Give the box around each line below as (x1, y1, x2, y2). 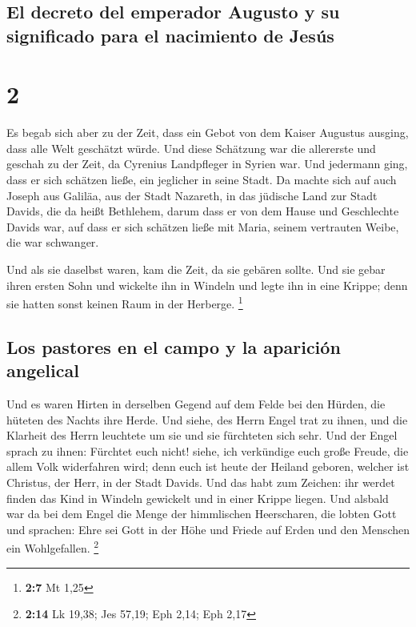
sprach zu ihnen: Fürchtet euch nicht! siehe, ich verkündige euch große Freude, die (6, 442, 409, 459)
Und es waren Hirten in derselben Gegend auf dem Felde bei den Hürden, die (6, 396, 386, 412)
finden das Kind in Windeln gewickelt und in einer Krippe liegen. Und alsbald (6, 489, 389, 506)
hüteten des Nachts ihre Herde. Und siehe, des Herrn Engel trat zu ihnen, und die (6, 411, 408, 428)
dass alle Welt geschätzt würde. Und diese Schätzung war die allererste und (6, 139, 376, 156)
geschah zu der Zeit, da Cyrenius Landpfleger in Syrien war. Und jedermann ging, (6, 155, 408, 172)
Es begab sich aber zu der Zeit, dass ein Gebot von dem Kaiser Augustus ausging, (6, 124, 409, 141)
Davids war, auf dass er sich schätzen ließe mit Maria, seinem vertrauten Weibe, (6, 218, 399, 235)
